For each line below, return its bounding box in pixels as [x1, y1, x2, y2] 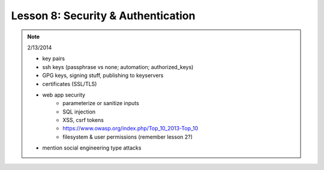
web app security [42, 91, 86, 99]
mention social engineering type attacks [42, 144, 142, 151]
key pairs [42, 55, 65, 62]
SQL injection [62, 108, 96, 115]
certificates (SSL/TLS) [42, 80, 97, 87]
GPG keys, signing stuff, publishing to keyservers [42, 72, 164, 79]
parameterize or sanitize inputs [62, 100, 139, 107]
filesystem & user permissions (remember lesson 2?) [62, 133, 193, 141]
